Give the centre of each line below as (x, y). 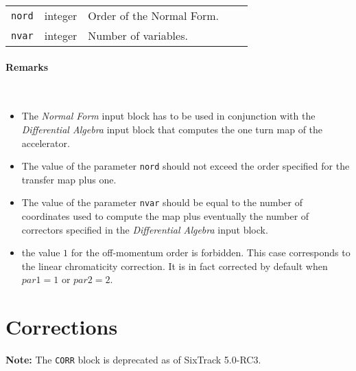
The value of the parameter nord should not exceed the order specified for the (186, 166)
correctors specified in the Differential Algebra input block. (145, 229)
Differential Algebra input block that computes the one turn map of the (172, 129)
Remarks (27, 66)
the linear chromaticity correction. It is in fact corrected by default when (175, 266)
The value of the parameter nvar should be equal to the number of (162, 202)
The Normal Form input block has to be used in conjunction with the (168, 116)
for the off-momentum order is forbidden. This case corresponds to (211, 252)
